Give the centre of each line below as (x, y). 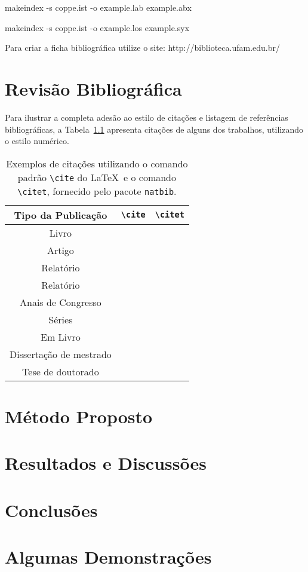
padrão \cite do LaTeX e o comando (97, 177)
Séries (61, 319)
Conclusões (51, 510)
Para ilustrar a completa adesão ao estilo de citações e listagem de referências (147, 117)
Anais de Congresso (61, 302)
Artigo (60, 250)
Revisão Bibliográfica (93, 88)
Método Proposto (79, 416)
